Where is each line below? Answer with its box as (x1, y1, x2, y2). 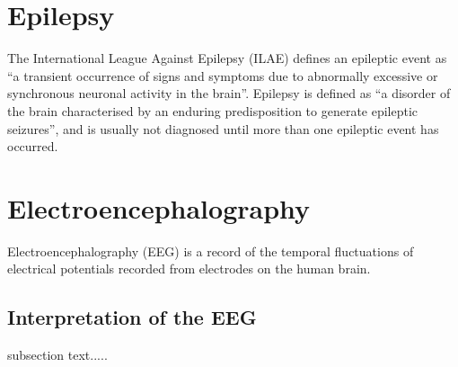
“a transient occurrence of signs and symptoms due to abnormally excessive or (7, 66, 438, 85)
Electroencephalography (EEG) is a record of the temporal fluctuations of (7, 241, 414, 260)
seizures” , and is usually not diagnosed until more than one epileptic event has (7, 119, 439, 138)
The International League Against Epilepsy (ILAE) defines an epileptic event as (7, 49, 447, 67)
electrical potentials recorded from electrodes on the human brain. (7, 259, 371, 278)
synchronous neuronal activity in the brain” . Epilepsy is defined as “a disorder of (7, 84, 451, 103)
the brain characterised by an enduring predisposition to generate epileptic (7, 101, 418, 120)
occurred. (7, 137, 58, 156)
